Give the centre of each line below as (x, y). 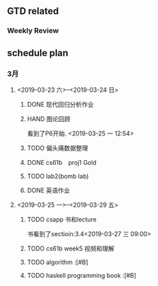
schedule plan (38, 53)
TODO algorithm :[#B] (58, 262)
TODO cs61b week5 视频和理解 (70, 248)
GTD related (33, 11)
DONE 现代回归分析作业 (60, 104)
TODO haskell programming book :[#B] (82, 275)
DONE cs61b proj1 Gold (62, 162)
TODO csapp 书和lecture (62, 219)
